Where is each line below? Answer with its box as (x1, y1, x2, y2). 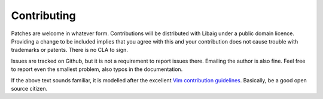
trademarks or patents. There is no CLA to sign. (11, 47, 129, 54)
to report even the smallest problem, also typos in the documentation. (11, 66, 183, 73)
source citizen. (11, 85, 48, 92)
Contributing (11, 9, 76, 22)
